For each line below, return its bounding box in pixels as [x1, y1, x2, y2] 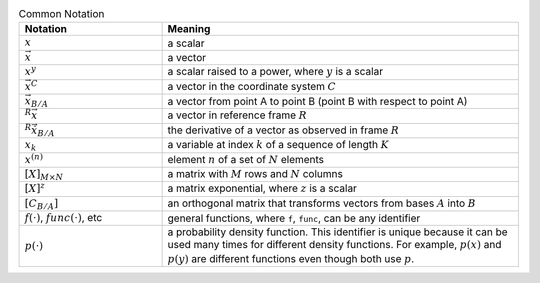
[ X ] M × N [24, 167, 64, 183]
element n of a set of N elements [167, 152, 325, 166]
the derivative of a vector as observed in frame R [167, 123, 400, 137]
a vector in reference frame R [167, 108, 307, 122]
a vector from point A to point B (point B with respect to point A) [167, 95, 468, 109]
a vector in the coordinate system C [167, 79, 337, 93]
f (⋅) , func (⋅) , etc [24, 211, 103, 225]
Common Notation [18, 7, 105, 21]
